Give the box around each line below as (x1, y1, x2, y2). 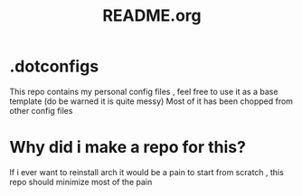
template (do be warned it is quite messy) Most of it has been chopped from (9, 96, 294, 107)
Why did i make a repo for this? (9, 137, 247, 158)
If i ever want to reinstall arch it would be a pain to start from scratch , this (9, 166, 285, 177)
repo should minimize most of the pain (9, 176, 153, 187)
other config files (9, 105, 73, 116)
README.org (102, 5, 202, 26)
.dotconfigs (9, 56, 99, 77)
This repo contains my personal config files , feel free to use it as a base (9, 86, 278, 97)
